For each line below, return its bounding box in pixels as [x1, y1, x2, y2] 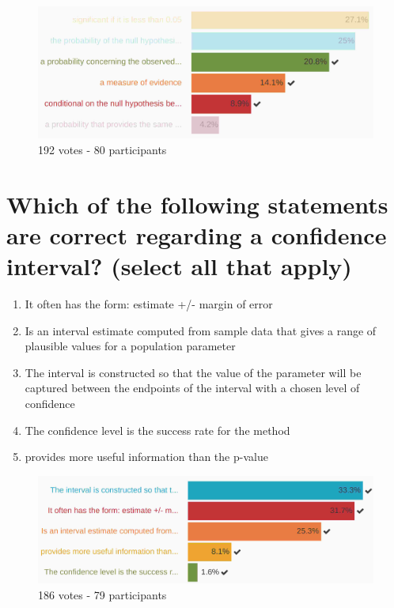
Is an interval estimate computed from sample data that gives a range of [25, 322, 377, 338]
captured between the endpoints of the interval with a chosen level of [25, 380, 360, 396]
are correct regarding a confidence [6, 218, 387, 251]
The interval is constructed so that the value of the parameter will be [25, 364, 362, 380]
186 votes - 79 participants [38, 587, 167, 603]
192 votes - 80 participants [38, 141, 167, 157]
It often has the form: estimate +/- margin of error [25, 295, 273, 312]
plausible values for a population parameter [25, 338, 236, 354]
